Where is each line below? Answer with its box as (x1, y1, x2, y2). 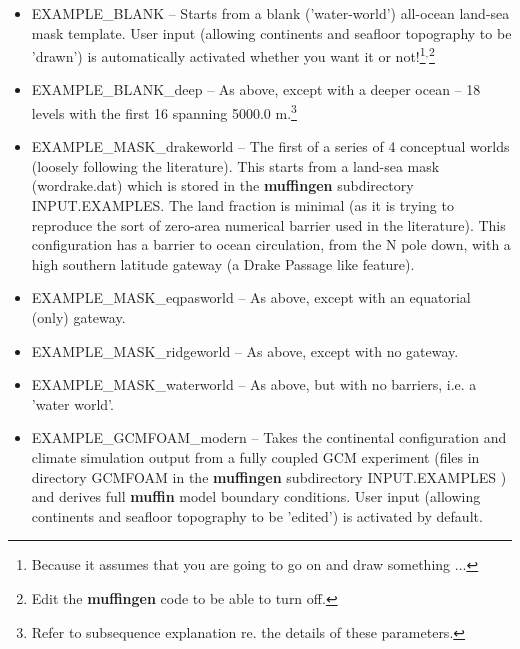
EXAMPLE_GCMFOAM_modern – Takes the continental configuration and (31, 427, 507, 448)
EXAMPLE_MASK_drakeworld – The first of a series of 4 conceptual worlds (31, 136, 510, 157)
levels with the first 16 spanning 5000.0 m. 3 (31, 100, 297, 123)
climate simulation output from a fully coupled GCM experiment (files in (31, 447, 480, 467)
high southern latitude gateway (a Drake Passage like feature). (31, 253, 415, 274)
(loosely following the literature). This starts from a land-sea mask (31, 155, 440, 176)
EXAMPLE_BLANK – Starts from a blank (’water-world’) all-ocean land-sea (31, 3, 510, 23)
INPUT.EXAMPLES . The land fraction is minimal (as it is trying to (31, 195, 454, 216)
